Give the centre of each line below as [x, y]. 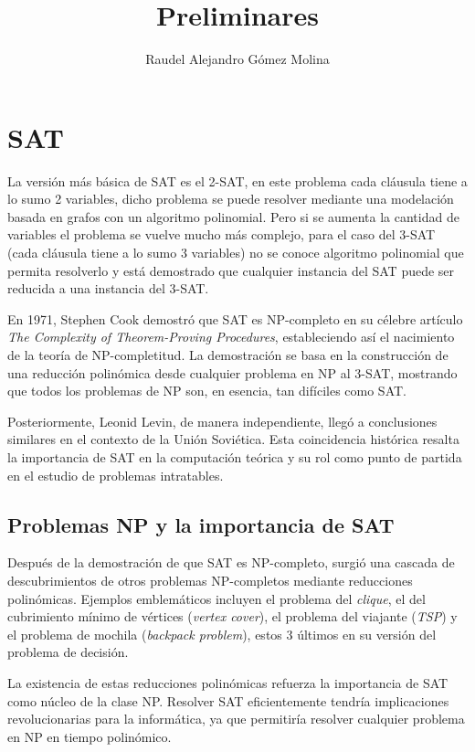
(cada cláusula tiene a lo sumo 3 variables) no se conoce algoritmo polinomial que [236, 253]
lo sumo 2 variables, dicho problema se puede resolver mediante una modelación [231, 199]
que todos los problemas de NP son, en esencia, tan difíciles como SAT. [207, 391]
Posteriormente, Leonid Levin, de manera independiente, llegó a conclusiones [222, 421]
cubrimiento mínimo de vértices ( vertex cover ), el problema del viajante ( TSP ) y [232, 616]
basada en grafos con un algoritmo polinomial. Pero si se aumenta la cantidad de [233, 216]
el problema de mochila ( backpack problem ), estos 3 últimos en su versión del [222, 634]
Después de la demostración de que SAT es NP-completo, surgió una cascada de [231, 562]
